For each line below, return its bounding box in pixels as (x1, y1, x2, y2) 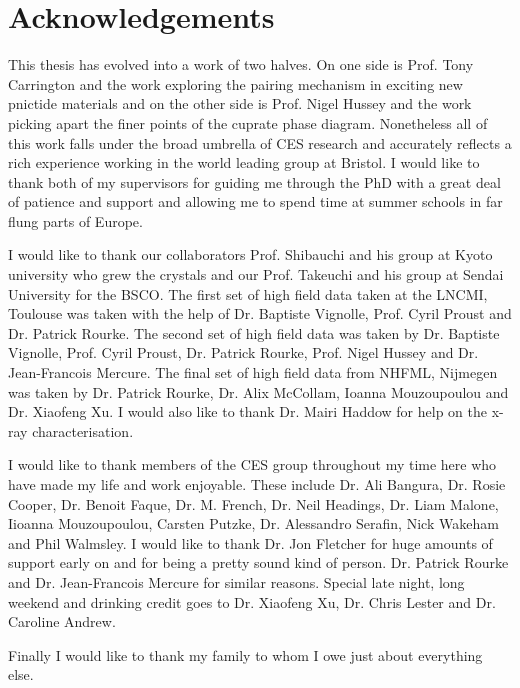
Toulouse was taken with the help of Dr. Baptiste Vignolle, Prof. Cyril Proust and (8, 303, 512, 324)
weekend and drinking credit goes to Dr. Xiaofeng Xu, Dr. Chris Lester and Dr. (8, 591, 496, 612)
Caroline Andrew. (8, 611, 116, 632)
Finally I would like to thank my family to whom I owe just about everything (8, 644, 483, 665)
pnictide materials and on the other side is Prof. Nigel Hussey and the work (8, 93, 472, 114)
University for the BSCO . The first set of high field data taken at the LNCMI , (8, 283, 488, 304)
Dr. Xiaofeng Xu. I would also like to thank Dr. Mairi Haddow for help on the (8, 401, 487, 422)
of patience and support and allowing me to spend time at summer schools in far (8, 191, 503, 212)
